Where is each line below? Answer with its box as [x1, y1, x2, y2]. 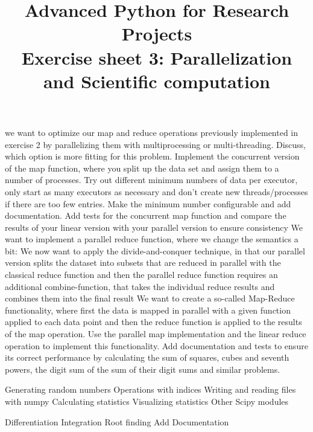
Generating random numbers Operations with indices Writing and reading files [5, 383, 296, 396]
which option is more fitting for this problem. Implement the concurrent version [5, 150, 300, 163]
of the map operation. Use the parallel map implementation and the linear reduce [5, 327, 306, 340]
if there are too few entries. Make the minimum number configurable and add [5, 197, 291, 210]
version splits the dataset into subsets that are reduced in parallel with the [5, 256, 281, 269]
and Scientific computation [43, 68, 271, 93]
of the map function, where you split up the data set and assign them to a [5, 161, 279, 174]
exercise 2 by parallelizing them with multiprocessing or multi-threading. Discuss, [5, 138, 306, 150]
